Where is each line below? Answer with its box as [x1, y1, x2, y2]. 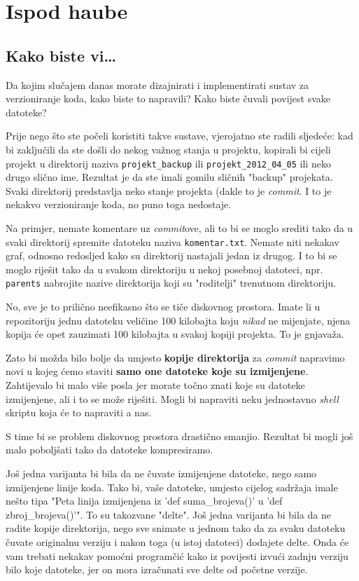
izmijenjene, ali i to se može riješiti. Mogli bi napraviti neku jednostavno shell [6, 391, 339, 406]
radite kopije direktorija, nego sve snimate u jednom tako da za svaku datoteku [6, 521, 346, 535]
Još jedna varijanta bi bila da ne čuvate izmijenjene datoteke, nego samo [6, 466, 317, 481]
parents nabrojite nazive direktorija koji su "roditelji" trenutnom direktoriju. [6, 275, 337, 290]
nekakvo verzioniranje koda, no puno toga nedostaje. [6, 197, 232, 212]
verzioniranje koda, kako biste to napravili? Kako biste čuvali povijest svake [6, 91, 330, 106]
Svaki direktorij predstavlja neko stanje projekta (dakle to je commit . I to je [6, 183, 332, 198]
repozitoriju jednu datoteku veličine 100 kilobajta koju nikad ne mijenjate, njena [6, 313, 351, 327]
